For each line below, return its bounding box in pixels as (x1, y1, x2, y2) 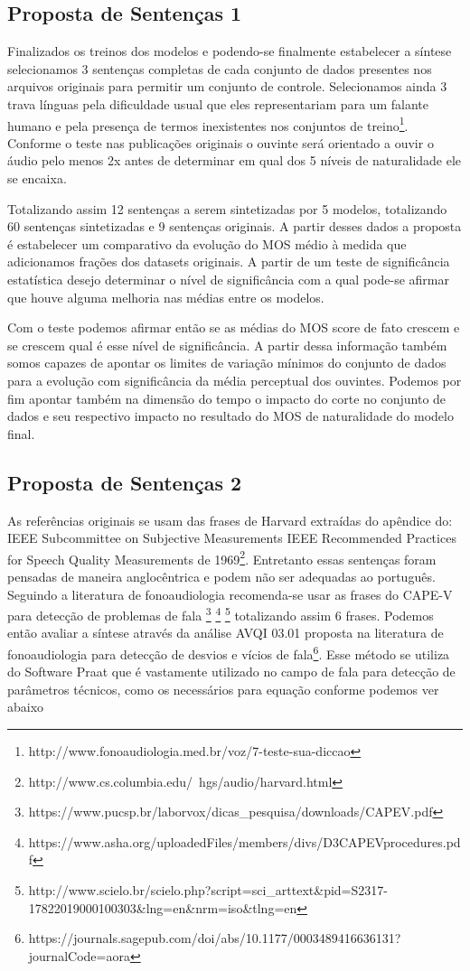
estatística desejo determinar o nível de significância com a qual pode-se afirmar (7, 269, 449, 288)
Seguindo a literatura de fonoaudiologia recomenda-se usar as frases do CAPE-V (7, 584, 453, 603)
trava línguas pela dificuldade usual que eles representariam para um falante (7, 94, 429, 113)
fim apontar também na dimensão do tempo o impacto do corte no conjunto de (7, 388, 446, 407)
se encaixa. (7, 169, 67, 188)
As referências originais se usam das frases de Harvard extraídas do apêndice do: (7, 510, 453, 529)
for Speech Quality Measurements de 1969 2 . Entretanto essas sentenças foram (7, 546, 437, 568)
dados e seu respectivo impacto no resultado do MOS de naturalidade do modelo (7, 406, 454, 425)
